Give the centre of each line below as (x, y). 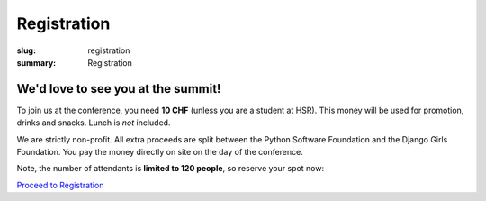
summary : (36, 62)
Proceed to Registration (60, 185)
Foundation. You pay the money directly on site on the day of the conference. (160, 152)
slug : (26, 50)
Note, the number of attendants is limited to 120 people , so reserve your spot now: (170, 169)
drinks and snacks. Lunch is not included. (94, 123)
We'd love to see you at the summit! (119, 89)
